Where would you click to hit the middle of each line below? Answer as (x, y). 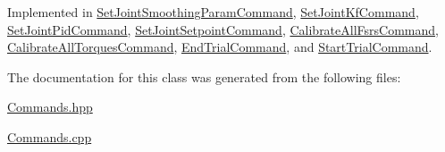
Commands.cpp (50, 136)
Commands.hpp (50, 107)
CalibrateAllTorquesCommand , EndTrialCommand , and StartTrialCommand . (220, 47)
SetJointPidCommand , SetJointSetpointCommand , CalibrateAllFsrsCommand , (223, 29)
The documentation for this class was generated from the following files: (204, 76)
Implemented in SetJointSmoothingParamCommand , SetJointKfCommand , (213, 12)
